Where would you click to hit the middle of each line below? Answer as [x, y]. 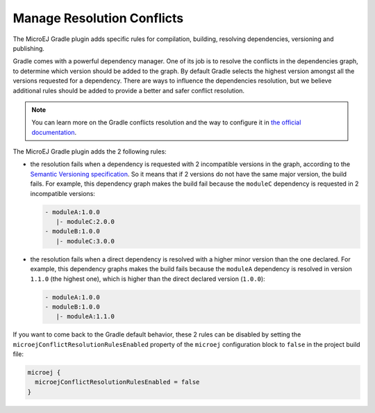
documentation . [54, 132]
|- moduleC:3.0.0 [85, 241]
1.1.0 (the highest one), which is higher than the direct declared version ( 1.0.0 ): [148, 279]
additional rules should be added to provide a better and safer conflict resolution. [129, 90]
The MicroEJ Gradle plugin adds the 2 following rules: [90, 152]
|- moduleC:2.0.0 [85, 221]
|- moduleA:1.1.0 [85, 317]
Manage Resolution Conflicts [98, 18]
